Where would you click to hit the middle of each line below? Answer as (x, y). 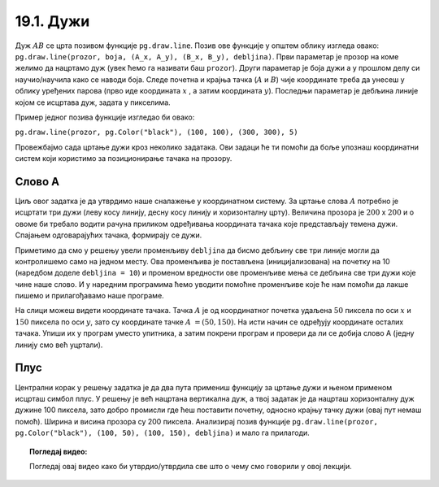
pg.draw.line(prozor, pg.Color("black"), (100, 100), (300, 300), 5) (156, 133)
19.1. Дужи (52, 21)
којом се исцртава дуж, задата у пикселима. (93, 102)
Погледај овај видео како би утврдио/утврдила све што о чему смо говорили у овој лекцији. (191, 466)
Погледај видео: (59, 451)
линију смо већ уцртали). (59, 345)
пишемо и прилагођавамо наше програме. (89, 296)
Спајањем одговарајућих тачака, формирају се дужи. (109, 235)
